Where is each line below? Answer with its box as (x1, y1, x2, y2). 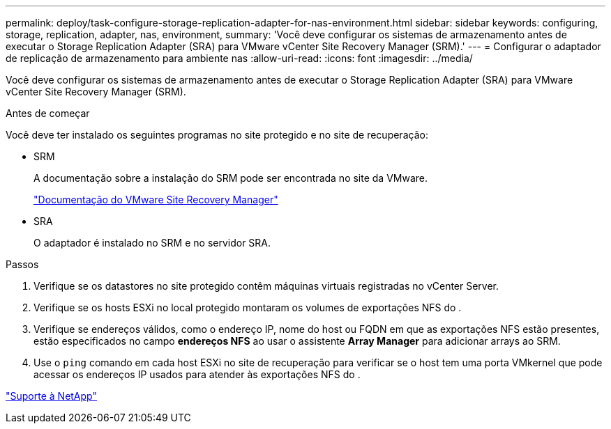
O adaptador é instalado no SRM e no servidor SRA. (33, 237, 271, 249)
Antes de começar (6, 107, 90, 119)
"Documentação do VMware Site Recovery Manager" (33, 194, 278, 205)
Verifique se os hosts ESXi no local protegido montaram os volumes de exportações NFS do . (33, 302, 462, 313)
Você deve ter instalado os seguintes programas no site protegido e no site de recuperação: (6, 129, 428, 141)
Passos (6, 258, 39, 270)
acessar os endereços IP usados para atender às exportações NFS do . (33, 368, 361, 380)
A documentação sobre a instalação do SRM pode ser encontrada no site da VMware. (33, 172, 428, 184)
